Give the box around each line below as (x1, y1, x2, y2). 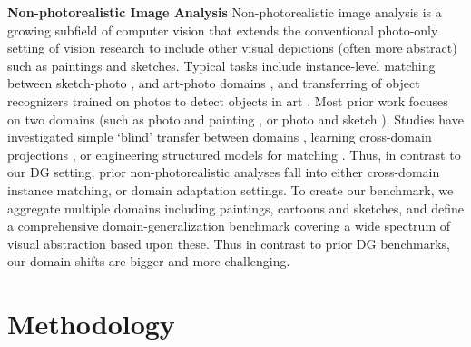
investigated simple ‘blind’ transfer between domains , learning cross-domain (7, 127, 432, 146)
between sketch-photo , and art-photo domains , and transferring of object (7, 74, 420, 93)
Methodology (7, 305, 175, 342)
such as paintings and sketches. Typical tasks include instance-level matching (7, 55, 436, 74)
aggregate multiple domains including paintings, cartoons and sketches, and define (7, 198, 464, 217)
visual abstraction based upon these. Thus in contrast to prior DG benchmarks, (7, 233, 450, 253)
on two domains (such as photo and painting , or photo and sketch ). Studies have (7, 109, 464, 128)
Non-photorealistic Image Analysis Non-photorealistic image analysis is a (7, 3, 442, 21)
